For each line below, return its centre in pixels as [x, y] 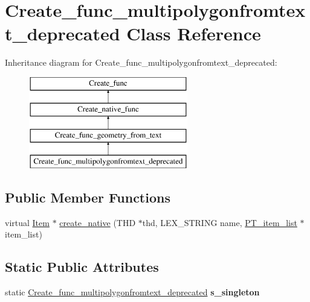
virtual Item [27, 222]
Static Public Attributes [82, 267]
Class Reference [194, 33]
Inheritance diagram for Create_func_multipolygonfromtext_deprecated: [141, 62]
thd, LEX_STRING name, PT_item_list [220, 222]
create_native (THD [98, 222]
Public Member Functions [88, 197]
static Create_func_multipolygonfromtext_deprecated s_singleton [132, 292]
